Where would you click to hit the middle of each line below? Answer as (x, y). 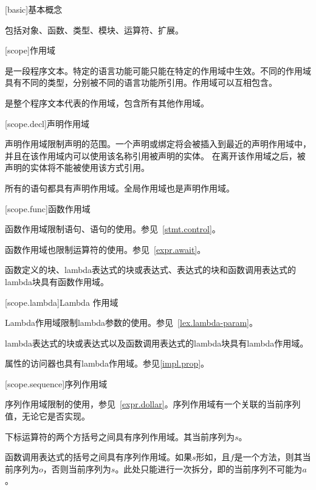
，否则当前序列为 (77, 468)
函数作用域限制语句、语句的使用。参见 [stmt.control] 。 (113, 229)
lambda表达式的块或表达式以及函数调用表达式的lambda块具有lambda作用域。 (157, 343)
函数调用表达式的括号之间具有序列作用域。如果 (98, 457)
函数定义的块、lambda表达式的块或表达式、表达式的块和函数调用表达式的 (151, 270)
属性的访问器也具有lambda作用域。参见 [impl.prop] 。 (107, 363)
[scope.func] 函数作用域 (48, 208)
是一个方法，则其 (268, 457)
